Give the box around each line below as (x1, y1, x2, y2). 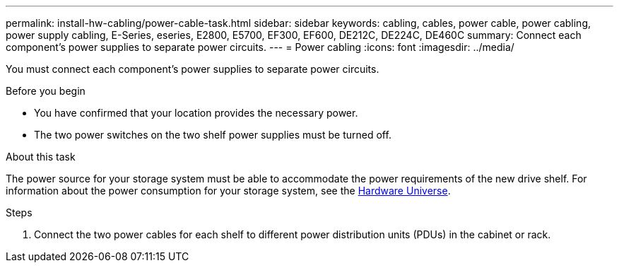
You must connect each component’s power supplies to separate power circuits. (6, 63, 379, 75)
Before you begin (6, 85, 86, 97)
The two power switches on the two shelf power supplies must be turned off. (34, 129, 391, 141)
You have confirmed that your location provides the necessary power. (34, 107, 358, 119)
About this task (6, 151, 76, 163)
